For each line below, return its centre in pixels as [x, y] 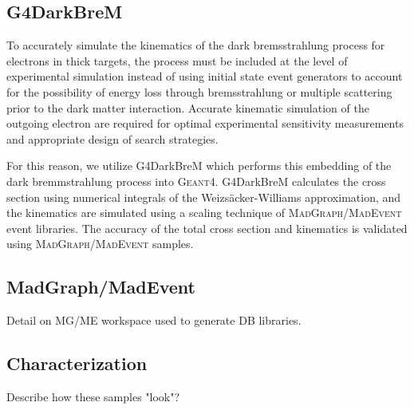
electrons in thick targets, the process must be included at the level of [177, 60]
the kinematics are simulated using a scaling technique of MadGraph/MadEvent [204, 213]
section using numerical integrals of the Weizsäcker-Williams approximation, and [204, 197]
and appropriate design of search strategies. [112, 138]
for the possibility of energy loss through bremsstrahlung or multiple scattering [199, 91]
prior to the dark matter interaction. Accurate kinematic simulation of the [188, 107]
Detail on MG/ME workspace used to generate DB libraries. [154, 320]
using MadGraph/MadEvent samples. [100, 244]
